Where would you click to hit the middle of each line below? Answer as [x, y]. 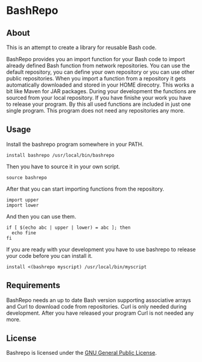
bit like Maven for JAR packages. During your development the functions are [101, 91]
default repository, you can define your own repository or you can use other [100, 72]
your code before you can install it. [49, 255]
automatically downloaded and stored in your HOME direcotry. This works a [100, 85]
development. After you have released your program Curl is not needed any [100, 313]
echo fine [24, 233]
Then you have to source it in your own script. [63, 166]
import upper [23, 200]
